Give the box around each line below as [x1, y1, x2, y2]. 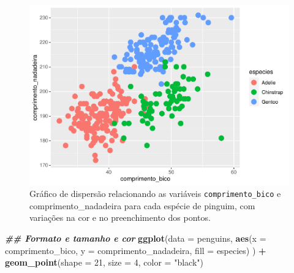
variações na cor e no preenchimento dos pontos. [29, 211, 211, 224]
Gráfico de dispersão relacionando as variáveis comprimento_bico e [29, 187, 281, 200]
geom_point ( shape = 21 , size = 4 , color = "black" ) [5, 256, 203, 269]
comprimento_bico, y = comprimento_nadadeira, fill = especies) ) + [5, 244, 266, 256]
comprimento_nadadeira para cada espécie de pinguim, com [29, 199, 255, 212]
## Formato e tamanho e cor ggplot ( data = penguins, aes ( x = [5, 231, 266, 244]
